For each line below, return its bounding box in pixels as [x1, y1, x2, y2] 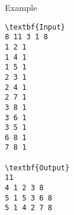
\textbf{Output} [5, 163, 70, 172]
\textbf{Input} [5, 22, 66, 31]
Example [5, 1, 37, 13]
